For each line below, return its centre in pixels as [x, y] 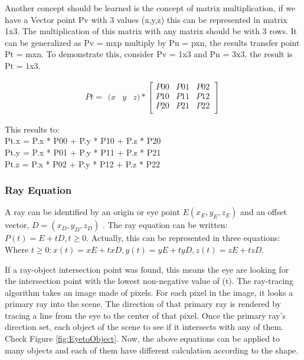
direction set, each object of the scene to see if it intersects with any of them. [144, 327]
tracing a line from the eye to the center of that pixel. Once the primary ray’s [145, 315]
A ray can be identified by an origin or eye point [92, 212]
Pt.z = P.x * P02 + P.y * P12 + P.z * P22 [83, 164]
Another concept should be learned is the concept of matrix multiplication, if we [150, 8]
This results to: [32, 129]
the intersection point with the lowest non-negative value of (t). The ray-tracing [149, 281]
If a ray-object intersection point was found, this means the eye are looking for [147, 269]
